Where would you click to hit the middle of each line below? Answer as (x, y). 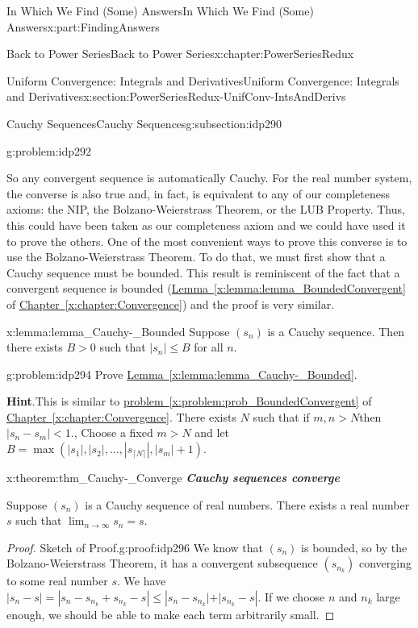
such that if (281, 416)
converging (385, 563)
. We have (142, 581)
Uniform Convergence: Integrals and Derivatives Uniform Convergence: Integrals (203, 80)
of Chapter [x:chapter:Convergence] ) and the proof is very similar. (171, 304)
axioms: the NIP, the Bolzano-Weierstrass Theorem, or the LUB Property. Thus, (206, 209)
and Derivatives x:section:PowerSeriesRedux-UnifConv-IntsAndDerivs (176, 96)
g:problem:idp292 (49, 150)
